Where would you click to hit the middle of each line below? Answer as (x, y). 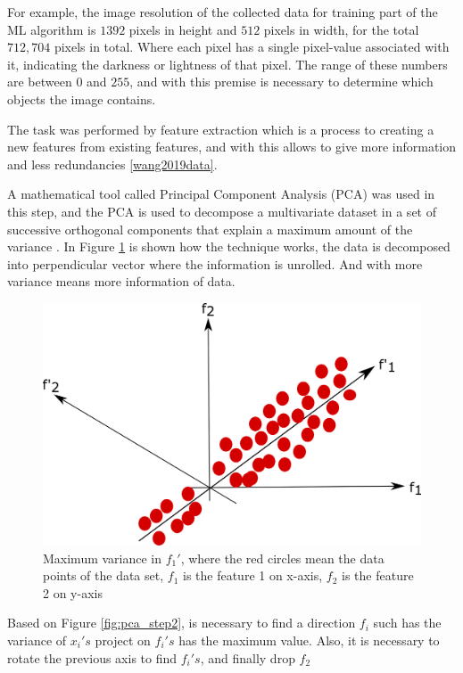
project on (123, 640)
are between (40, 82)
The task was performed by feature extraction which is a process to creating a (221, 129)
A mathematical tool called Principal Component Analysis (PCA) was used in (221, 194)
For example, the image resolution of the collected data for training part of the (223, 12)
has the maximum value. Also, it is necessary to (309, 640)
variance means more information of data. (121, 281)
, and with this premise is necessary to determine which (281, 82)
